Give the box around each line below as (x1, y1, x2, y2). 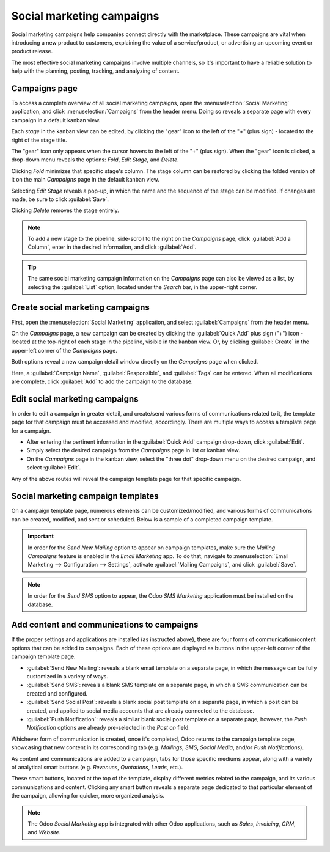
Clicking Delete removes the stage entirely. (11, 207, 119, 214)
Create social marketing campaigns (11, 303, 150, 313)
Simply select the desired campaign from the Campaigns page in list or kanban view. (26, 447, 241, 454)
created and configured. (26, 689, 88, 697)
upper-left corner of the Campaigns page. (11, 347, 117, 354)
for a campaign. (11, 427, 51, 434)
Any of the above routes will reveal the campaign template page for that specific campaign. (11, 475, 241, 482)
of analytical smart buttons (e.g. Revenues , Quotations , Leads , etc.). (11, 763, 183, 771)
